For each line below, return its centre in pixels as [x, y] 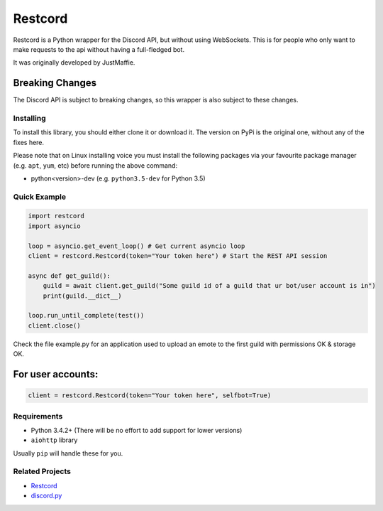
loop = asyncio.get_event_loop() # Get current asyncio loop [137, 246]
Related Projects [42, 471]
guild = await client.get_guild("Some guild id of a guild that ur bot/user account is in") [209, 286]
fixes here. [29, 142]
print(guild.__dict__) [82, 296]
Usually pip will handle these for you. [68, 453]
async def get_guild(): [70, 276]
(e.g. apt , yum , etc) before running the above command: [95, 165]
